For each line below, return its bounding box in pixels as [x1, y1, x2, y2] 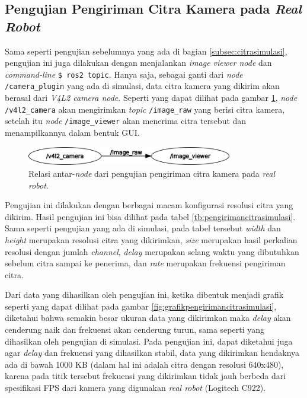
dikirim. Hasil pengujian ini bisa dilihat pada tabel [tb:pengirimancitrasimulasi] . [5, 210, 296, 222]
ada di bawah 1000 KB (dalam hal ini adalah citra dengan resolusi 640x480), [5, 358, 284, 370]
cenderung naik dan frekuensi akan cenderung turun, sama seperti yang [5, 323, 264, 336]
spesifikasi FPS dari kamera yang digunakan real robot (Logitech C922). [5, 381, 266, 394]
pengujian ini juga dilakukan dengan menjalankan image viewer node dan [5, 56, 272, 69]
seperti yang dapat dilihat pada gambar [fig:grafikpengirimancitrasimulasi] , [5, 300, 277, 312]
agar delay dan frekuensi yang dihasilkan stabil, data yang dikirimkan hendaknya [5, 346, 300, 359]
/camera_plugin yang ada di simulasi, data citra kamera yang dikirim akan [5, 79, 280, 92]
